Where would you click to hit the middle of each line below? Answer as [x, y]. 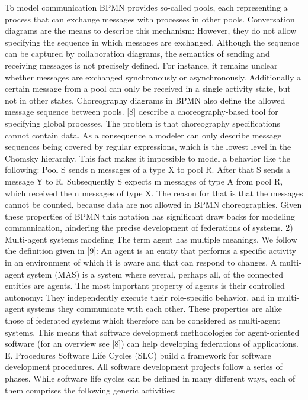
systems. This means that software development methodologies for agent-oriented [152, 332]
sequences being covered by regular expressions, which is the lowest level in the [148, 146]
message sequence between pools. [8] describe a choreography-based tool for [142, 112]
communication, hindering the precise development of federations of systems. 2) [149, 228]
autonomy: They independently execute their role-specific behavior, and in [140, 297]
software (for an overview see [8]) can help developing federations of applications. [152, 343]
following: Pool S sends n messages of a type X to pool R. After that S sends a [147, 170]
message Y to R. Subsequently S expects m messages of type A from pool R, [144, 181]
